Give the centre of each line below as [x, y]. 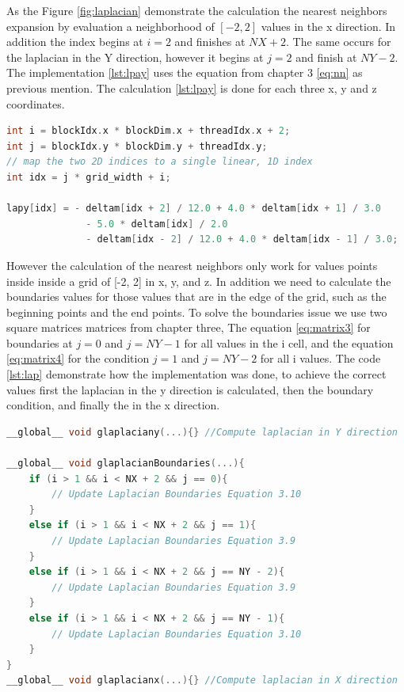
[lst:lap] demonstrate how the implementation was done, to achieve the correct [196, 374]
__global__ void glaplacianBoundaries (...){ [126, 464]
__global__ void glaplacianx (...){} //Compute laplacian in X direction [202, 681]
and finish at [326, 57]
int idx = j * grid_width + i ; [89, 177]
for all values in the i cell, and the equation [289, 342]
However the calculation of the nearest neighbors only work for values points [192, 265]
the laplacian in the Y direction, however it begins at [135, 57]
